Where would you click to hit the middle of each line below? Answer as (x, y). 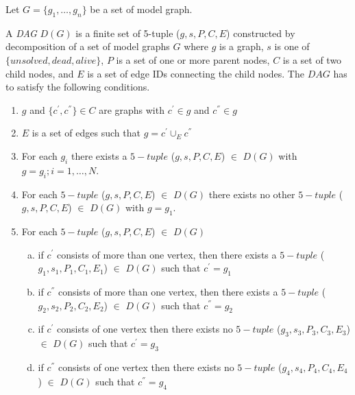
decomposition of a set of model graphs (88, 46)
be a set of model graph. (141, 9)
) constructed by (261, 33)
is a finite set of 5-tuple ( (128, 33)
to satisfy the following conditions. (78, 87)
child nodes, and (40, 73)
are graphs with (132, 109)
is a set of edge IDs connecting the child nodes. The (196, 73)
